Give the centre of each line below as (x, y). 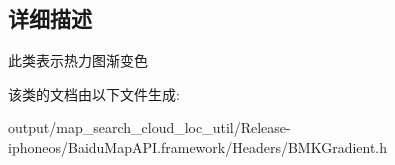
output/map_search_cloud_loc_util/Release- (149, 127)
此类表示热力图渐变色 (78, 60)
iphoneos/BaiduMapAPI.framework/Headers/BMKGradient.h (198, 146)
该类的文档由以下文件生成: (94, 93)
